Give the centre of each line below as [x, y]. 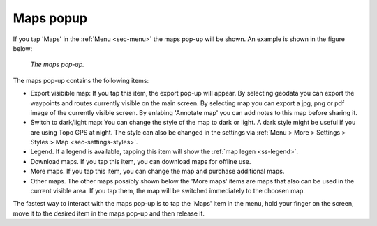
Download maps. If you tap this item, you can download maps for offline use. [141, 161]
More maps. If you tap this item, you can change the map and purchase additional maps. [157, 172]
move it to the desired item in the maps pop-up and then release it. [109, 213]
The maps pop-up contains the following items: [81, 80]
